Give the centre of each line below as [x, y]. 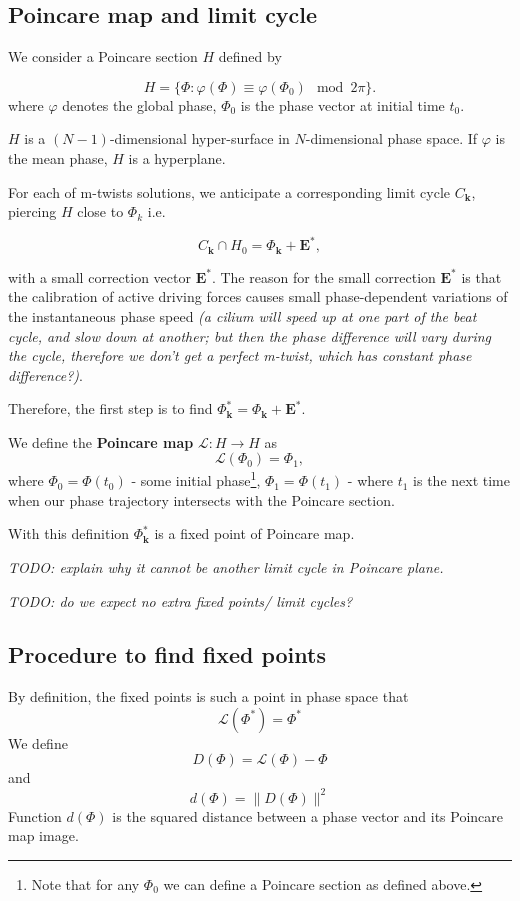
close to [100, 211]
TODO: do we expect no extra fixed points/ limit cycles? [180, 600]
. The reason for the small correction [323, 276]
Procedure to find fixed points [167, 654]
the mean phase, [58, 157]
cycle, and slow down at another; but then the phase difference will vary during [250, 335]
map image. [43, 835]
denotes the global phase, [139, 104]
